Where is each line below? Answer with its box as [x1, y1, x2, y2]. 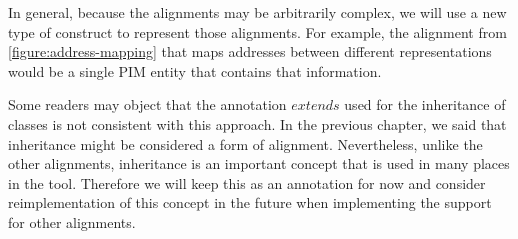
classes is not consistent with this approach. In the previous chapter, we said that [8, 113, 507, 134]
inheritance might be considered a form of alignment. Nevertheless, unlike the [8, 133, 483, 154]
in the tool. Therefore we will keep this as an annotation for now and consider [8, 172, 486, 193]
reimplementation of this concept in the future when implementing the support [8, 192, 492, 213]
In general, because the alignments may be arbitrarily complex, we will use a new [8, 2, 507, 22]
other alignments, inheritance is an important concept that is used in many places [8, 153, 510, 174]
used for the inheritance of [344, 94, 506, 115]
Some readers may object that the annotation [8, 94, 287, 115]
